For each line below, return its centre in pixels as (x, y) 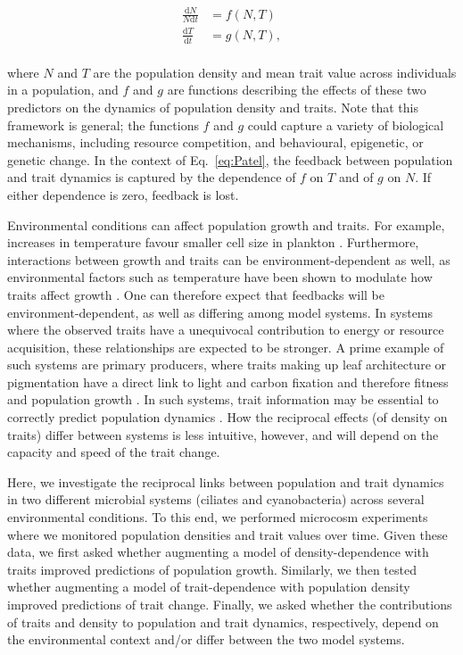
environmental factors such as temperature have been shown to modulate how (220, 277)
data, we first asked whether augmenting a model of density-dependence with (218, 552)
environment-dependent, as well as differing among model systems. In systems (220, 312)
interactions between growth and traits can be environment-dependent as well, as (229, 259)
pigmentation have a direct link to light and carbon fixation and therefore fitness (228, 381)
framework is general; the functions (103, 124)
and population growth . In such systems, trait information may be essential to (223, 399)
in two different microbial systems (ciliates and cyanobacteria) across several (216, 499)
